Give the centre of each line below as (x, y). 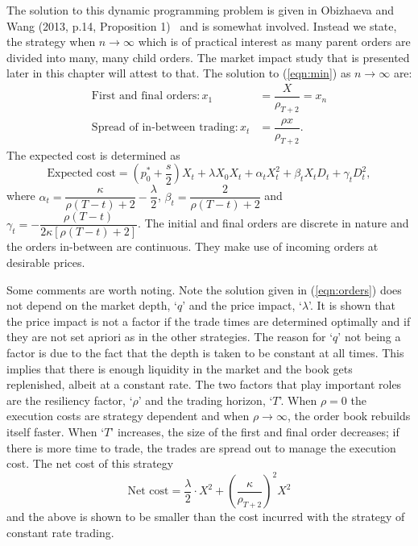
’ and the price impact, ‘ (242, 305)
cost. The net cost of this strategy (90, 463)
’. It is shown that (352, 305)
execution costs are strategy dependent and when (128, 416)
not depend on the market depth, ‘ (92, 305)
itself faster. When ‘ (56, 431)
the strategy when (51, 42)
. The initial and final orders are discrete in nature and (273, 223)
